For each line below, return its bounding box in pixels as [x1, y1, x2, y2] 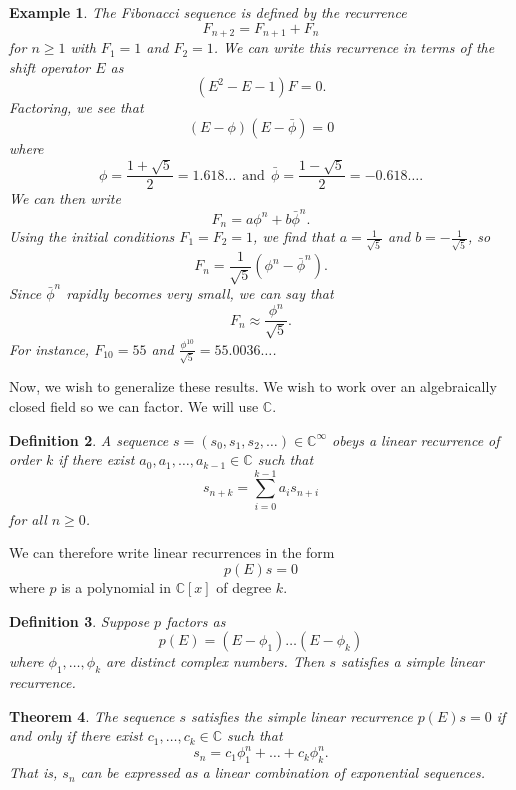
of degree [216, 577, 272, 597]
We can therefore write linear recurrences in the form [9, 542, 335, 563]
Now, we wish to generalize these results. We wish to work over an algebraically [9, 376, 497, 397]
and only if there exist [9, 725, 143, 746]
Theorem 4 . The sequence [9, 705, 175, 726]
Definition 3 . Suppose [9, 610, 150, 631]
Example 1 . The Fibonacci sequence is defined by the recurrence [9, 2, 407, 22]
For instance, [9, 338, 90, 359]
